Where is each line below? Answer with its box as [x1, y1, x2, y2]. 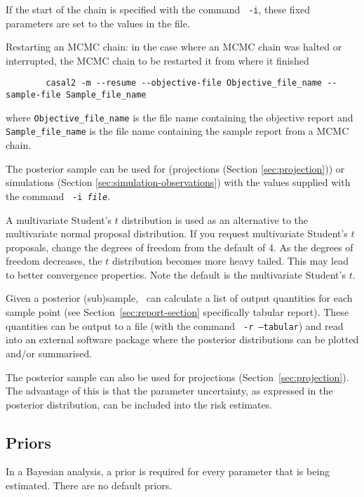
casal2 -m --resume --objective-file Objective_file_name [46, 78, 323, 88]
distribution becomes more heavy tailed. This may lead [112, 253, 349, 268]
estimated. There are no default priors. [6, 478, 173, 493]
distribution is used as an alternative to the [121, 212, 309, 227]
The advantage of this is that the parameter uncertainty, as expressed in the [6, 383, 333, 398]
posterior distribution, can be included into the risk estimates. [6, 397, 273, 411]
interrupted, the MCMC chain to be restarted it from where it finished [6, 53, 309, 67]
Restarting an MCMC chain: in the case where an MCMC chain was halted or [6, 39, 342, 54]
